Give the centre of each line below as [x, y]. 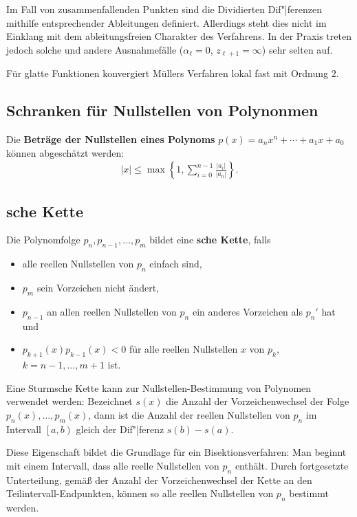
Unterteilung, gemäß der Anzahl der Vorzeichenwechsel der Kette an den [159, 480]
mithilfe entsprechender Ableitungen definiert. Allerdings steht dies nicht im [166, 22]
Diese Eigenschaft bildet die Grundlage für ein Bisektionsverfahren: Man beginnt [176, 452]
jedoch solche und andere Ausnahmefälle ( [95, 49]
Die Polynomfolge [43, 240]
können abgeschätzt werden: [65, 152]
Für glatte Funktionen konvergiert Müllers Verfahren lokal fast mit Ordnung [167, 73]
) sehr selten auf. [297, 49]
